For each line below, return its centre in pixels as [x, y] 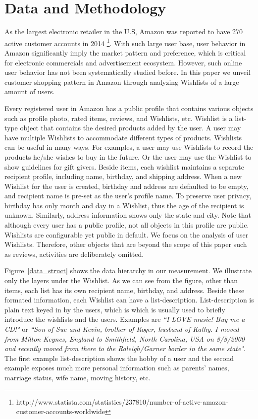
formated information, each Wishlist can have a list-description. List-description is [129, 300]
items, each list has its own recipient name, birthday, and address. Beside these [125, 290]
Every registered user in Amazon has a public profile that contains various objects [129, 108]
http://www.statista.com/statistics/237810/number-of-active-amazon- [122, 401]
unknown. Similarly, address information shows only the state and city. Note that [128, 215]
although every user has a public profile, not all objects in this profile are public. [127, 225]
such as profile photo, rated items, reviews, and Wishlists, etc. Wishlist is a [119, 118]
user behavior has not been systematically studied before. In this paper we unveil [128, 72]
